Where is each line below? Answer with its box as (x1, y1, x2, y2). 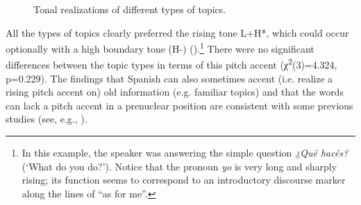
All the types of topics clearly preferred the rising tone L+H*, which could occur (6, 25, 349, 39)
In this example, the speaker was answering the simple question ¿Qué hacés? (22, 145, 349, 160)
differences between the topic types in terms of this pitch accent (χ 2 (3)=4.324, (6, 55, 337, 72)
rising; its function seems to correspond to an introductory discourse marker (22, 172, 346, 187)
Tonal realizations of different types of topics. (33, 2, 226, 16)
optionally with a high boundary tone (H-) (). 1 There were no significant (6, 39, 314, 55)
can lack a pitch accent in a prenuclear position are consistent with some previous (6, 98, 353, 112)
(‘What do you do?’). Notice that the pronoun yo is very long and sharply (22, 159, 337, 173)
